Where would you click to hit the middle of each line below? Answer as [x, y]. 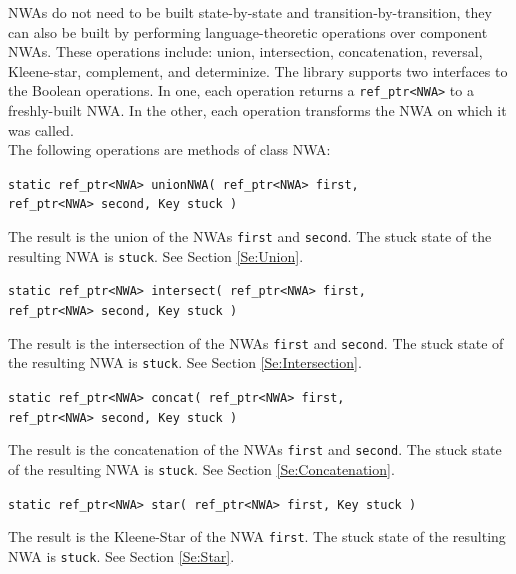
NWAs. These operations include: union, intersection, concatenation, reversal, [245, 51]
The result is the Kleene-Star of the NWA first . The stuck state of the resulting [257, 536]
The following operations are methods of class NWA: [169, 149]
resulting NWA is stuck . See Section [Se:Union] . [156, 255]
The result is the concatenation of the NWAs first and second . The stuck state [255, 449]
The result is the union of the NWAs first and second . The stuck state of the [250, 236]
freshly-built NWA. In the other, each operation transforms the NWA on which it [257, 110]
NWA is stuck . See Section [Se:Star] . [121, 556]
